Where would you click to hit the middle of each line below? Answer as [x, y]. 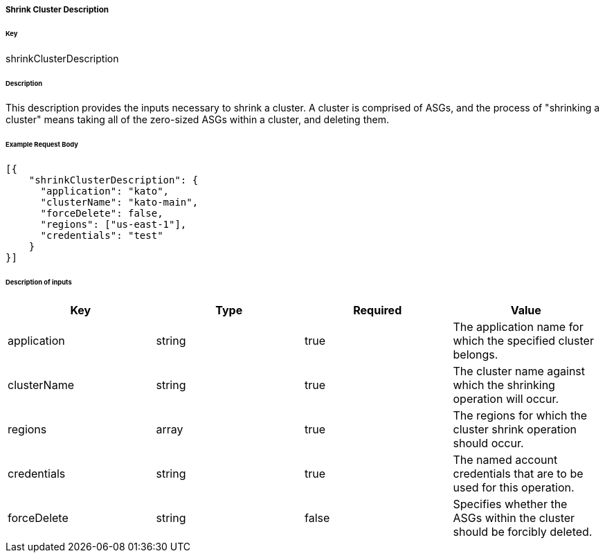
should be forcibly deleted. [523, 531]
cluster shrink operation [515, 429]
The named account [505, 459]
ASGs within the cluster [514, 517]
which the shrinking [504, 385]
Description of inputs [39, 282]
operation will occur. [506, 398]
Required [378, 310]
